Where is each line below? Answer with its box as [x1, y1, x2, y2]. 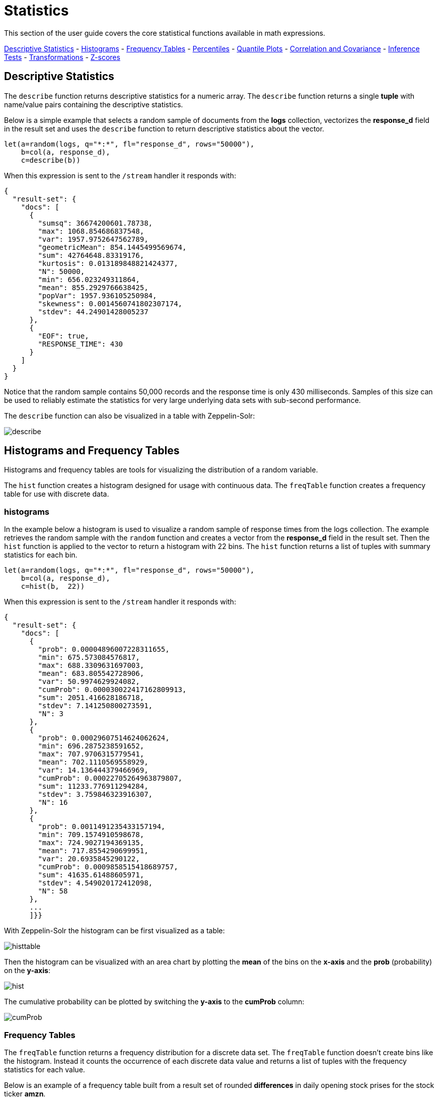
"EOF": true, [38, 331, 89, 340]
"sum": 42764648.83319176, [38, 251, 144, 259]
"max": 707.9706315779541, [38, 750, 144, 759]
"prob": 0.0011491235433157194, [38, 822, 166, 831]
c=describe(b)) [21, 156, 81, 164]
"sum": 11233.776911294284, [38, 782, 149, 791]
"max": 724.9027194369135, [38, 839, 144, 847]
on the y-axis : [4, 966, 50, 975]
